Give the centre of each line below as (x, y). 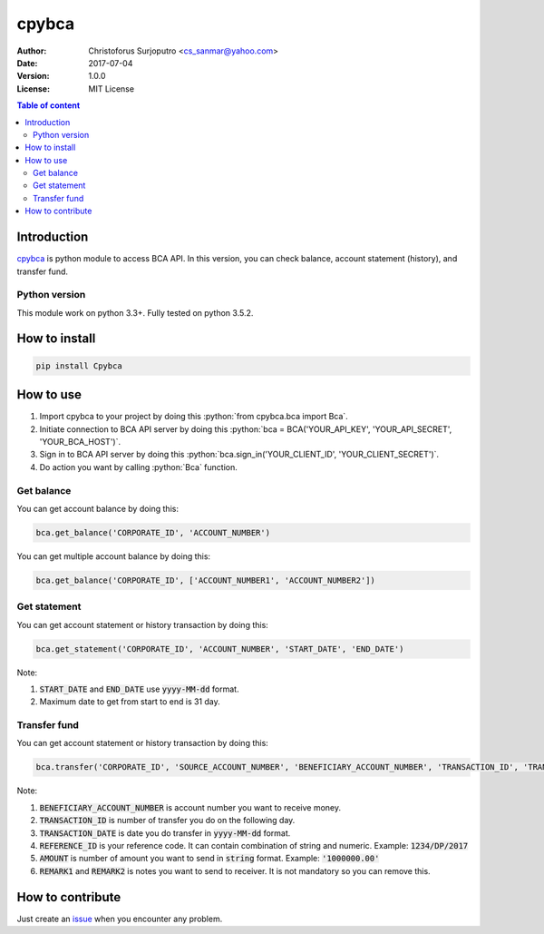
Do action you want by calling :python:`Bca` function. (138, 467)
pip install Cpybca (79, 366)
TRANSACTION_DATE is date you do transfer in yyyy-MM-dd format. (165, 833)
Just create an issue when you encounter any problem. (120, 919)
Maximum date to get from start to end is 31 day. (130, 702)
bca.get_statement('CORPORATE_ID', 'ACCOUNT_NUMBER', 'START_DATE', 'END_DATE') (220, 649)
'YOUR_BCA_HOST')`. (80, 441)
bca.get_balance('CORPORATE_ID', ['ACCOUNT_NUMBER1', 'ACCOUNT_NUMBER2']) (206, 580)
